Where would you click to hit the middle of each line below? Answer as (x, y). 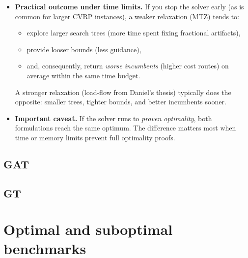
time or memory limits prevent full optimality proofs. (95, 137)
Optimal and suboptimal (88, 229)
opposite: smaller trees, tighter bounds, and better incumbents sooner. (121, 102)
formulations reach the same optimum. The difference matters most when (125, 128)
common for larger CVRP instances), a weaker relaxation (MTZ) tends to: (127, 16)
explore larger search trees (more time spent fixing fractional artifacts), (134, 33)
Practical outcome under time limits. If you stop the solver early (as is (129, 6)
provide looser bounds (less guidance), (84, 49)
